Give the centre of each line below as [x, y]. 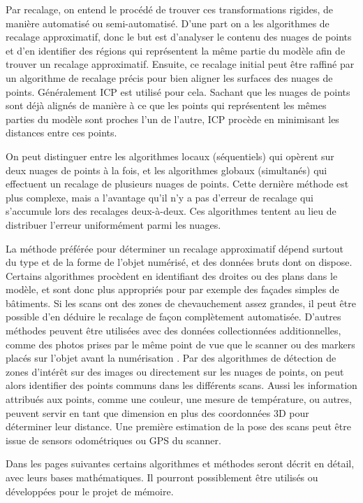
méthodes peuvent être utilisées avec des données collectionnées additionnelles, [173, 331]
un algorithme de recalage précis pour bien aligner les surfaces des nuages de [169, 77]
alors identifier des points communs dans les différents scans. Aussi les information [181, 385]
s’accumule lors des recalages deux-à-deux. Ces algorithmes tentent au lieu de [171, 211]
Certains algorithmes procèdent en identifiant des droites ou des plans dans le [172, 275]
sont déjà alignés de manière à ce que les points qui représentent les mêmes [166, 105]
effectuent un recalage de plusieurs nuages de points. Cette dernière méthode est [177, 184]
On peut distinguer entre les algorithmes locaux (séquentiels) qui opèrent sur [170, 156]
